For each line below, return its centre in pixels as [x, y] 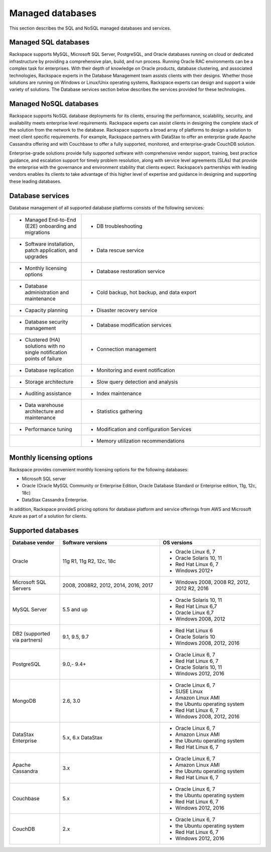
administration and [47, 292]
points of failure [43, 359]
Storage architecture [49, 382]
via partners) [27, 640]
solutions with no [45, 346]
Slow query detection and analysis [137, 382]
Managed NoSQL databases [54, 104]
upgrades [36, 257]
